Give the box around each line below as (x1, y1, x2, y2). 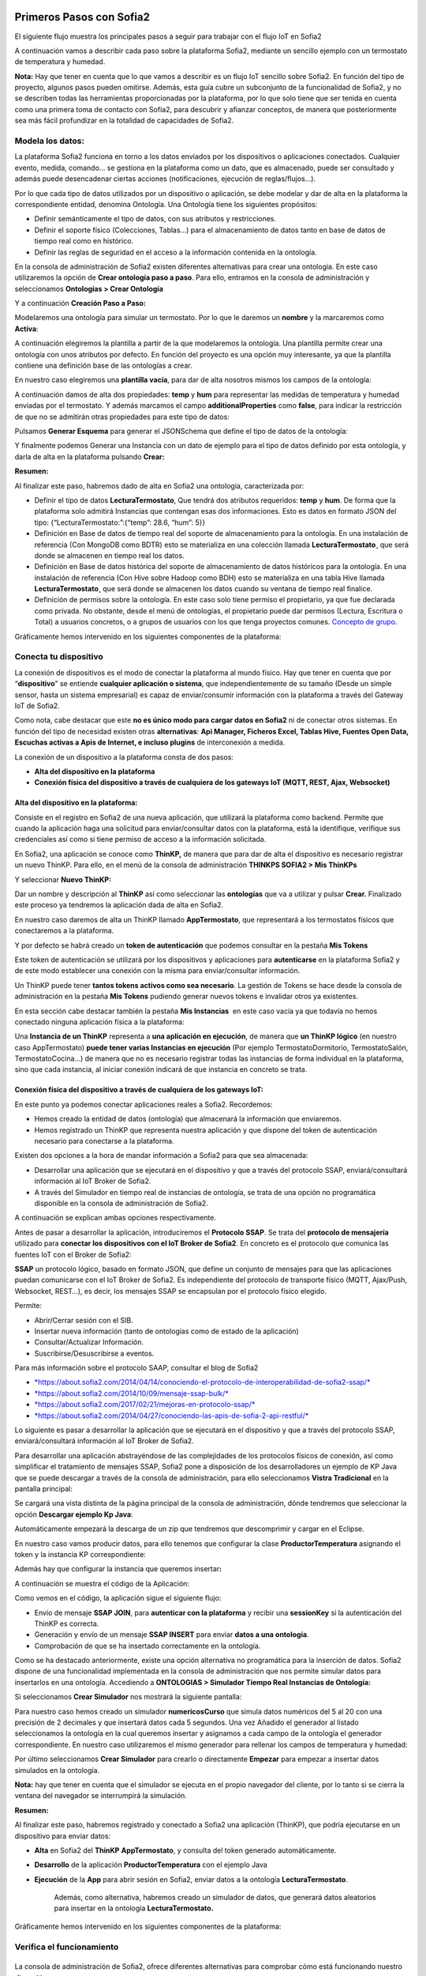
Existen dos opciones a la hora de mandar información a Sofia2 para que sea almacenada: (14, 1151, 308, 1160)
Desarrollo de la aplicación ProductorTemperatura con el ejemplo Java (34, 1860, 267, 1869)
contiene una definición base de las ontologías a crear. (14, 360, 192, 371)
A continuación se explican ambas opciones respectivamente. (14, 1213, 216, 1223)
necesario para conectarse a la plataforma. (34, 1137, 174, 1146)
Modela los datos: (14, 135, 84, 146)
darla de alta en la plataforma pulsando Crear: (14, 451, 165, 462)
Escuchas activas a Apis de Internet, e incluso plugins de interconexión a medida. (14, 737, 286, 747)
